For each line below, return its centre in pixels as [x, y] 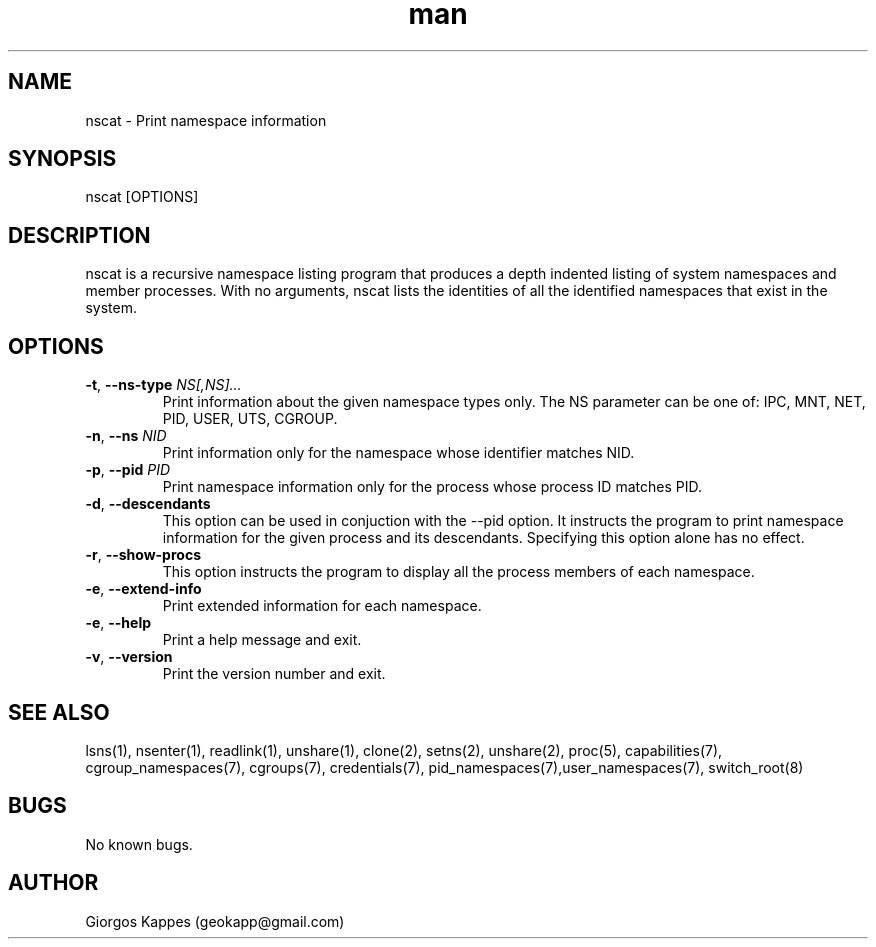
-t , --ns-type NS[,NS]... [163, 385]
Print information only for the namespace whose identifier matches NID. [398, 453]
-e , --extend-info [143, 589]
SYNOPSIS [62, 159]
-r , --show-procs [143, 555]
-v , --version [129, 657]
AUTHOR [53, 883]
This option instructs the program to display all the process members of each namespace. [458, 572]
